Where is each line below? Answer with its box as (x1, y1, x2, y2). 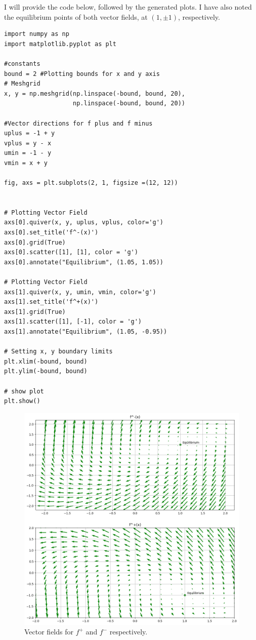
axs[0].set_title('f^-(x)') (4, 229, 99, 236)
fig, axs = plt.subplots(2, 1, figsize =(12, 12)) (4, 179, 178, 187)
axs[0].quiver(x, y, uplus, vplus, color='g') (4, 219, 163, 226)
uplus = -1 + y (4, 130, 55, 137)
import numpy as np (4, 30, 69, 38)
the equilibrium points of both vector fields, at (4, 11, 148, 22)
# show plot (4, 387, 44, 395)
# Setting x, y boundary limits (4, 348, 113, 355)
